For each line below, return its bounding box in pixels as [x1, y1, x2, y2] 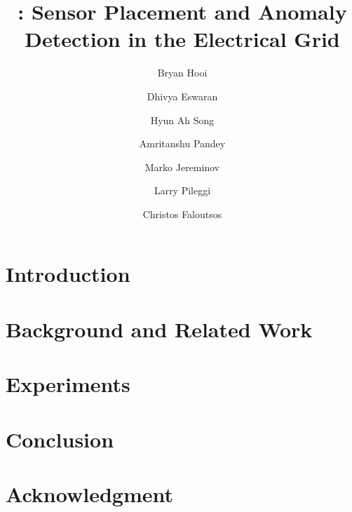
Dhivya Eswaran [147, 88, 218, 103]
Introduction [6, 260, 130, 288]
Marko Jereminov [144, 159, 220, 174]
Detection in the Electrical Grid [25, 25, 340, 53]
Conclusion [6, 424, 114, 453]
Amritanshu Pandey [139, 136, 226, 151]
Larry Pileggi [154, 183, 211, 198]
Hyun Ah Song [150, 112, 215, 127]
